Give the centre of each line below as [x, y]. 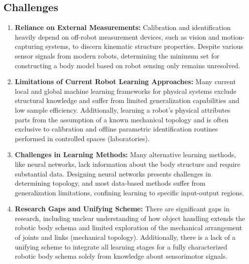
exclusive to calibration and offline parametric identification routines [116, 129]
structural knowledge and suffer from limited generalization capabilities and [127, 100]
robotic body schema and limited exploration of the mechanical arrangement [128, 227]
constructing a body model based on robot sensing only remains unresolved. [127, 65]
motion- [233, 37]
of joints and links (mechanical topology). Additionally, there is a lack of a [125, 237]
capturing [29, 46]
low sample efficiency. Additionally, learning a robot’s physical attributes [123, 110]
